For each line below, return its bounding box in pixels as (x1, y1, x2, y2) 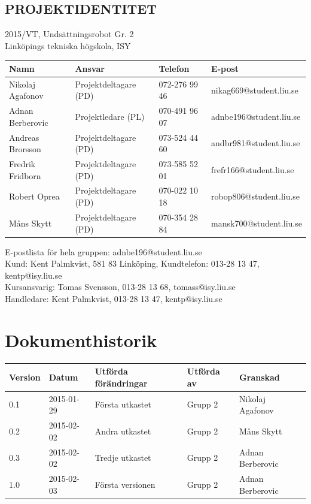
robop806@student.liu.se (211, 190, 300, 203)
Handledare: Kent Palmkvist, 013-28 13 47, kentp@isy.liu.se (5, 292, 222, 304)
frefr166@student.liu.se (211, 163, 294, 176)
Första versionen (94, 478, 155, 490)
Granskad (239, 371, 280, 383)
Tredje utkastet (94, 451, 151, 464)
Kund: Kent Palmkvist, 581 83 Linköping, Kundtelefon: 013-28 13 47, (5, 257, 260, 270)
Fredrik (9, 158, 36, 170)
